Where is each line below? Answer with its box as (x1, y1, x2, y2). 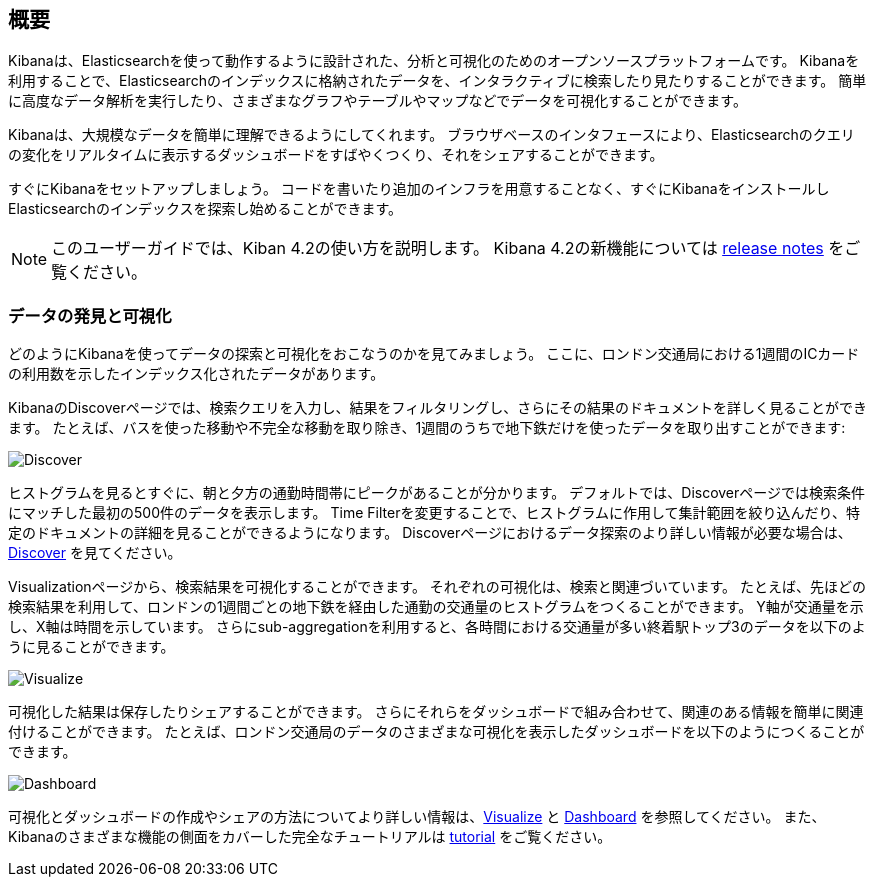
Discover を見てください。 (8, 544, 182, 562)
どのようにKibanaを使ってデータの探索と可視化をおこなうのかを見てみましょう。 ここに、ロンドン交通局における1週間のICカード (8, 345, 860, 363)
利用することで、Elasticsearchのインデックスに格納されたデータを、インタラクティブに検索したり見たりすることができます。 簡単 (8, 72, 867, 90)
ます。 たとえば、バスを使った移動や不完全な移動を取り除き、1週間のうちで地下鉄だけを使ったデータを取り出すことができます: (8, 419, 846, 437)
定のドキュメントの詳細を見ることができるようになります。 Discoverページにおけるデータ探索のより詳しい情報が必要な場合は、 (8, 524, 852, 542)
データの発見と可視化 (8, 305, 172, 326)
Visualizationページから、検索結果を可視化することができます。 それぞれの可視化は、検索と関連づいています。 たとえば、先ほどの (8, 578, 866, 596)
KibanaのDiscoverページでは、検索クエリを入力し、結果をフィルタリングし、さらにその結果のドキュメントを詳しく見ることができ (8, 399, 867, 417)
